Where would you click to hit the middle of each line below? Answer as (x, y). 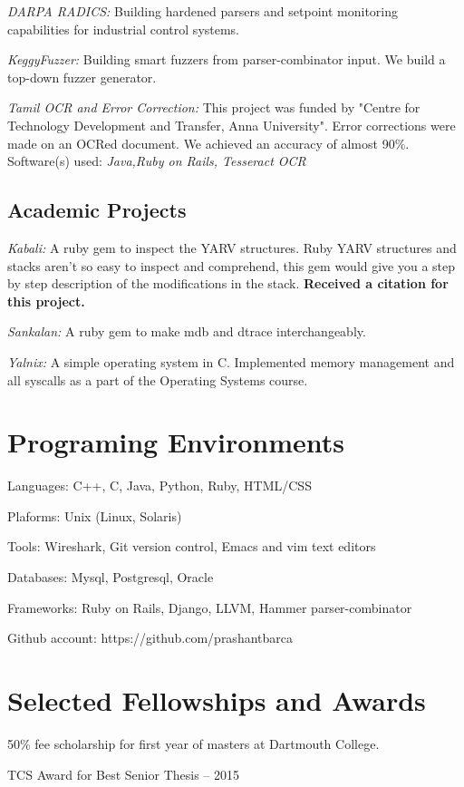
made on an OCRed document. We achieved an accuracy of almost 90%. (208, 143)
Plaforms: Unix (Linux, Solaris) (95, 515)
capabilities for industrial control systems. (124, 29)
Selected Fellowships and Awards (217, 700)
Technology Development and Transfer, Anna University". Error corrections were (232, 125)
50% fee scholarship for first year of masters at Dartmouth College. (193, 743)
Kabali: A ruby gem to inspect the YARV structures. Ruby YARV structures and (232, 247)
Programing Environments (176, 442)
